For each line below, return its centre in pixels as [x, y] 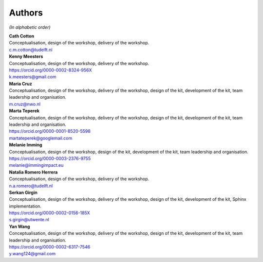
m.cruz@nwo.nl [25, 104]
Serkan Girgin [23, 192]
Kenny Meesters [26, 56]
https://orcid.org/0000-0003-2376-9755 [50, 158]
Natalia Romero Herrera [33, 172]
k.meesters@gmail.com [33, 77]
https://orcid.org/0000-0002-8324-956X [50, 70]
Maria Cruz [20, 84]
